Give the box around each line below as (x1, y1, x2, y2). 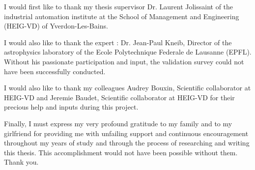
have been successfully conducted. (4, 66, 106, 76)
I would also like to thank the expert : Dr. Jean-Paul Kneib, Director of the (4, 37, 232, 47)
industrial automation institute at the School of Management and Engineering (4, 11, 239, 21)
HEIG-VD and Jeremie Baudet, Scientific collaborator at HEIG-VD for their (4, 92, 235, 102)
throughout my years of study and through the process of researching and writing (4, 138, 250, 148)
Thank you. (4, 157, 39, 167)
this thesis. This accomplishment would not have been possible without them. (4, 147, 238, 157)
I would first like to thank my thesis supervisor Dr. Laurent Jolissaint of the (4, 1, 233, 11)
